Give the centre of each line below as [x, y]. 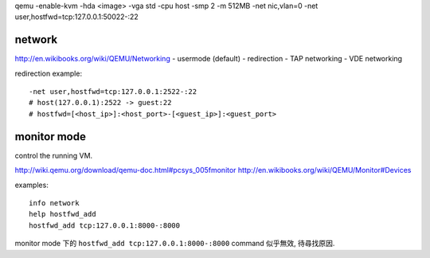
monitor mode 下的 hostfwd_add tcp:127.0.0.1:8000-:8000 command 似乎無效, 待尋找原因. [175, 244]
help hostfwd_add [63, 214]
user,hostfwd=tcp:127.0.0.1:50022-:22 [76, 17]
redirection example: [49, 73]
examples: [32, 185]
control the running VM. [54, 155]
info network [54, 203]
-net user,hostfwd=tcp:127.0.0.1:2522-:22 [113, 92]
